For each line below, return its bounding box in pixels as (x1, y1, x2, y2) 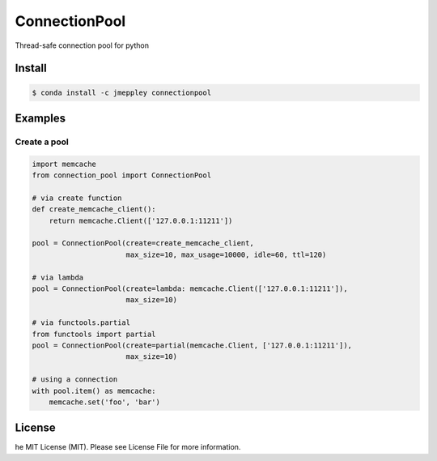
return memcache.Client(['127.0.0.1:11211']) (49, 216, 233, 225)
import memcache (32, 159, 97, 169)
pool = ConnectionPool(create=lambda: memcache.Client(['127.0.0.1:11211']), (32, 284, 348, 293)
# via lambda (32, 272, 84, 282)
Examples (15, 111, 66, 125)
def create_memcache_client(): (32, 205, 157, 214)
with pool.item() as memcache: (32, 386, 157, 395)
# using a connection (32, 375, 118, 384)
